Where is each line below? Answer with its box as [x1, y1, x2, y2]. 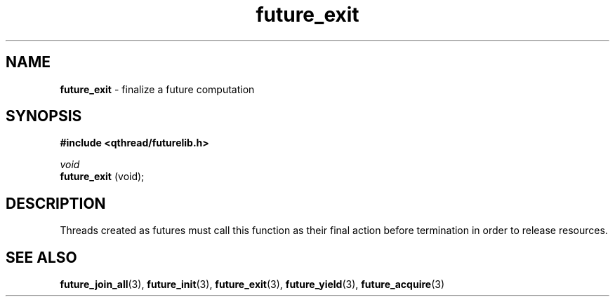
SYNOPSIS [6, 107, 82, 125]
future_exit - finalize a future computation [60, 83, 255, 95]
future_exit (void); [60, 170, 145, 183]
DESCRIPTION [6, 194, 106, 212]
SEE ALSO [6, 248, 77, 266]
